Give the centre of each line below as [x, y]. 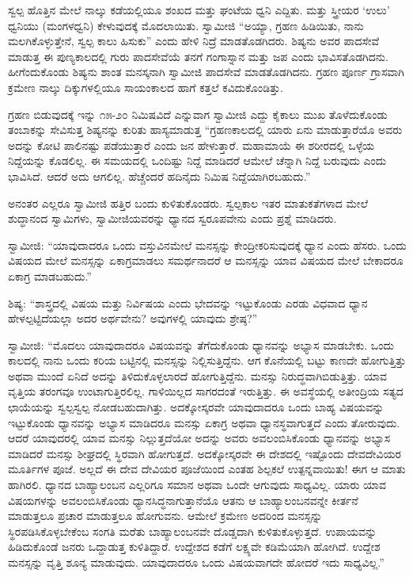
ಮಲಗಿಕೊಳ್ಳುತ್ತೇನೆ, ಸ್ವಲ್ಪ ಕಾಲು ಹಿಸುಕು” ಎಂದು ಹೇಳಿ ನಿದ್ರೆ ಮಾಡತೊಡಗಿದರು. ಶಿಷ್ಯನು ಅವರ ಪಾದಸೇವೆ [194, 41]
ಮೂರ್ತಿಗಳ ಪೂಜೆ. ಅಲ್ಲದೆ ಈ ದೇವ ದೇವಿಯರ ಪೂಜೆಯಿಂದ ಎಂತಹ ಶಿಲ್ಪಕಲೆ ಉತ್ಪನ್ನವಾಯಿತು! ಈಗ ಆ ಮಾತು [207, 469]
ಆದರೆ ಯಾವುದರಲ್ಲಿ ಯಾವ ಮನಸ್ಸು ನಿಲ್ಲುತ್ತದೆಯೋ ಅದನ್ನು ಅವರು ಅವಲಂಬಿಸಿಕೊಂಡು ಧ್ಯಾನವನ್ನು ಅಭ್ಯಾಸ [199, 438]
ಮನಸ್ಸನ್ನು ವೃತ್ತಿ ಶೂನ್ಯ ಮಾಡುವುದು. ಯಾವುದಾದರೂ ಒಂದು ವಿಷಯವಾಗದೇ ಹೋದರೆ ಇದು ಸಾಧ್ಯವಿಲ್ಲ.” [196, 562]
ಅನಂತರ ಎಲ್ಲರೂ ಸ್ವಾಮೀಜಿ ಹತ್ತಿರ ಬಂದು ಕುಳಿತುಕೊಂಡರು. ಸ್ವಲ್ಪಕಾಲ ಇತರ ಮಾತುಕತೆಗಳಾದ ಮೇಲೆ [188, 203]
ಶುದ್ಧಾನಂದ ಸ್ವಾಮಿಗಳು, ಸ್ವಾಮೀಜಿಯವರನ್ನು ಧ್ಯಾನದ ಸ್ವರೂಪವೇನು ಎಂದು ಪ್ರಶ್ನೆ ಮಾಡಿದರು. [172, 218]
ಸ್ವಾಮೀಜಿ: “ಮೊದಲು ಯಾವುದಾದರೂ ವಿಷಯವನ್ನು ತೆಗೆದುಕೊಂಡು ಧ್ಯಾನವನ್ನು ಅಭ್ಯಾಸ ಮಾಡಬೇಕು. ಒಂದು [201, 344]
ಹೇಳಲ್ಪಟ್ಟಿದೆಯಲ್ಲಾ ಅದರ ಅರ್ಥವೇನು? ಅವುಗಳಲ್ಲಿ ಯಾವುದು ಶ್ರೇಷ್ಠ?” [133, 318]
